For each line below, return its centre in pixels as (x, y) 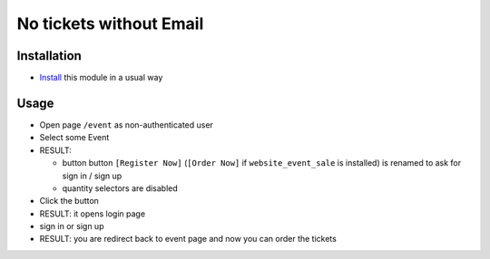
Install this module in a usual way (101, 78)
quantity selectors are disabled (120, 188)
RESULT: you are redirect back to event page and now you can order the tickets (188, 239)
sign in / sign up (92, 176)
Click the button (69, 201)
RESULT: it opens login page (92, 214)
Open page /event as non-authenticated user (126, 125)
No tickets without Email (110, 24)
